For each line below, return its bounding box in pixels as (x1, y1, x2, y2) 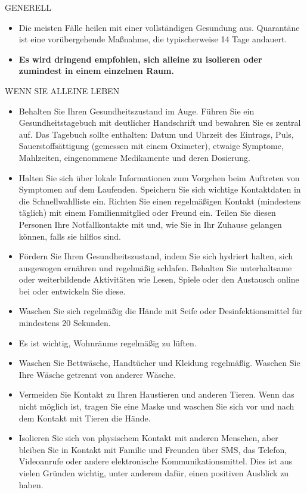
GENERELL (5, 1, 51, 13)
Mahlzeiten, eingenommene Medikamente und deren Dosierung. (18, 151, 250, 163)
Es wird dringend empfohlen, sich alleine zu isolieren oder (18, 52, 262, 65)
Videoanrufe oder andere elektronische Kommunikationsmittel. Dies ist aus (18, 455, 293, 467)
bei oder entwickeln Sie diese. (18, 284, 126, 297)
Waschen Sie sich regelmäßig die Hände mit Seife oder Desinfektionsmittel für (18, 305, 303, 317)
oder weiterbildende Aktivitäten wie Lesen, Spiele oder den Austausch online (18, 273, 299, 286)
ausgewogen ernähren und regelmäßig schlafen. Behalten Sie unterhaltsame (18, 261, 292, 274)
